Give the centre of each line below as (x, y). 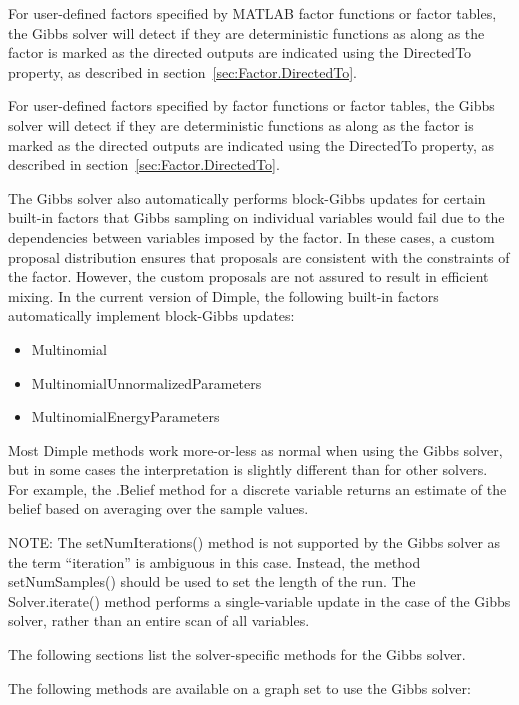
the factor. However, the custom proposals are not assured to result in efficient (248, 276)
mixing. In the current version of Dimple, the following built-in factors (223, 295)
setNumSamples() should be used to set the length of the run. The (212, 581)
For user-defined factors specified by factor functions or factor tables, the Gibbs (251, 105)
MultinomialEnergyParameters (125, 416)
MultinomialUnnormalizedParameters (146, 382)
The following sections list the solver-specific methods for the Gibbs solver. (237, 654)
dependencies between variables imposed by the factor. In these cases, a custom (251, 236)
